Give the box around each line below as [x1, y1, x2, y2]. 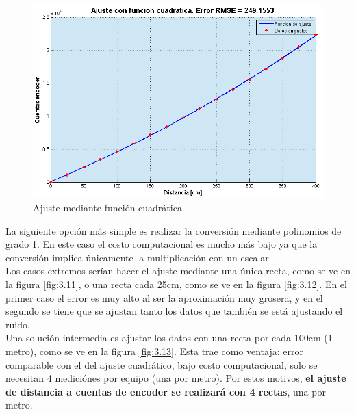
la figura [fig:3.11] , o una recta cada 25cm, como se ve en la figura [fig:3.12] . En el [5, 277, 347, 291]
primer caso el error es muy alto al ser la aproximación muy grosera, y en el [5, 290, 323, 305]
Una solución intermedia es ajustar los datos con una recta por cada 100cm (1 [5, 331, 333, 345]
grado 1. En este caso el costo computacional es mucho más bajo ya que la [5, 237, 318, 251]
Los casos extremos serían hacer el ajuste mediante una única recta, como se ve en [5, 263, 351, 278]
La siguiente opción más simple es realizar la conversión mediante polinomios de [5, 223, 342, 237]
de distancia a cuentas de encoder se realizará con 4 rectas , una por [5, 384, 326, 398]
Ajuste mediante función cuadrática [33, 200, 182, 215]
